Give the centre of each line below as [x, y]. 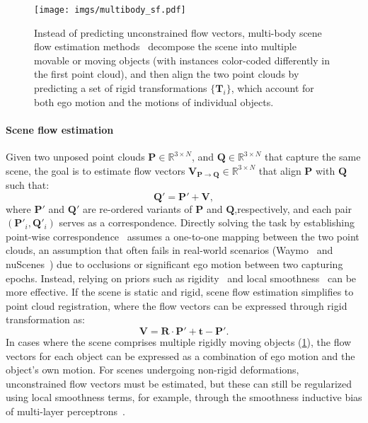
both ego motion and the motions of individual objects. [154, 102]
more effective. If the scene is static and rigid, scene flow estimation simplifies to [180, 292]
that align [280, 170]
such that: [28, 185]
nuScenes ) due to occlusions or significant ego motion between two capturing [174, 264]
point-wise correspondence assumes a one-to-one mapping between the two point [183, 236]
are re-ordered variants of [137, 208]
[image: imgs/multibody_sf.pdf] [110, 10]
